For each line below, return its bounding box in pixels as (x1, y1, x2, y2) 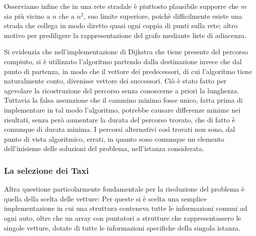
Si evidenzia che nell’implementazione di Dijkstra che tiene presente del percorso (4, 46, 248, 57)
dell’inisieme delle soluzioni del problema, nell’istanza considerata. (4, 143, 205, 154)
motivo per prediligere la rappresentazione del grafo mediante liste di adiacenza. (4, 30, 247, 40)
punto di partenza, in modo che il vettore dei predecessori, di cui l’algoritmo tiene (4, 66, 252, 76)
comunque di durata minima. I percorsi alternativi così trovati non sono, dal (4, 124, 235, 134)
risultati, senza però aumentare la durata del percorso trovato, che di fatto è (4, 114, 235, 124)
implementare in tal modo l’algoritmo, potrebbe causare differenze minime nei (4, 104, 241, 115)
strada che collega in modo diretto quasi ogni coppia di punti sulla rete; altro (4, 20, 238, 31)
